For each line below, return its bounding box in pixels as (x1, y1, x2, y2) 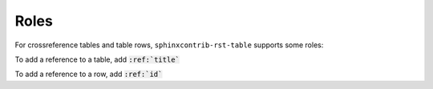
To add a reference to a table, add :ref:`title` (14, 55, 180, 64)
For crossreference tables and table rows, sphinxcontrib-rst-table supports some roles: (14, 40, 324, 50)
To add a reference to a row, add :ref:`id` (14, 69, 163, 79)
